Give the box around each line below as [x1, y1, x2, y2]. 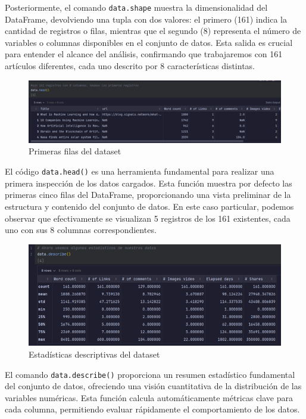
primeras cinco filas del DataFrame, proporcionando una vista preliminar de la [5, 188, 291, 201]
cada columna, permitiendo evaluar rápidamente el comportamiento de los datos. [5, 403, 300, 415]
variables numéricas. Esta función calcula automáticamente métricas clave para [5, 391, 293, 404]
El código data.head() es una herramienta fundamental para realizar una [5, 165, 274, 178]
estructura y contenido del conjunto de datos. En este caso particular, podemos [5, 200, 294, 212]
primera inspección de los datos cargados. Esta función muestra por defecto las [5, 176, 292, 189]
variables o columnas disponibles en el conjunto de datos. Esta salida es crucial [5, 36, 293, 48]
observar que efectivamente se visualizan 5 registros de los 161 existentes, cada [5, 212, 291, 224]
